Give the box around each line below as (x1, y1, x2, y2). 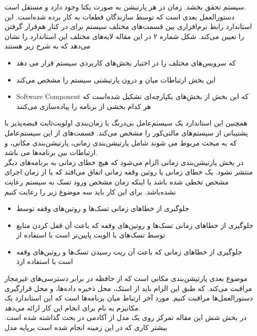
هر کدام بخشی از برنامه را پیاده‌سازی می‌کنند (16, 100, 151, 111)
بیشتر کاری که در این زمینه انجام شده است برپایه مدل (4, 322, 167, 332)
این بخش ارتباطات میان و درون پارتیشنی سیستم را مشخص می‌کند (16, 74, 215, 84)
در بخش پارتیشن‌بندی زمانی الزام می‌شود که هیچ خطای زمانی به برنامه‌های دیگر (4, 156, 243, 167)
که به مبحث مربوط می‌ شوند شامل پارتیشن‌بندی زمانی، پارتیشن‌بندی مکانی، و (4, 137, 237, 147)
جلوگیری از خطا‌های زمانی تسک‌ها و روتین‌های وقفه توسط (16, 203, 189, 213)
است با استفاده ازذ (16, 256, 73, 266)
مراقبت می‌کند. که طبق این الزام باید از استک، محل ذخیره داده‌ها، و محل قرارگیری (4, 282, 252, 293)
